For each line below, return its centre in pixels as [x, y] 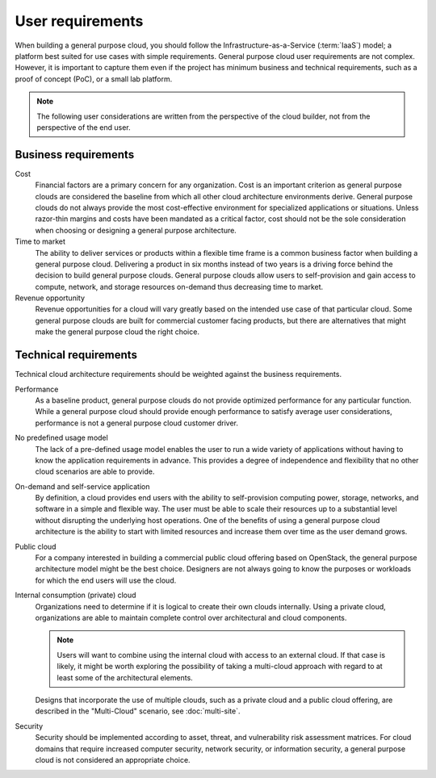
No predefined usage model [61, 438]
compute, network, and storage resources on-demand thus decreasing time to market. [179, 287]
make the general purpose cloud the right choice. [117, 332]
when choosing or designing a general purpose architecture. [136, 230]
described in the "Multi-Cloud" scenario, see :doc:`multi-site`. [138, 711]
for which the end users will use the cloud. [106, 580]
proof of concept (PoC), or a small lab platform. [94, 79]
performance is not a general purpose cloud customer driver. [136, 423]
